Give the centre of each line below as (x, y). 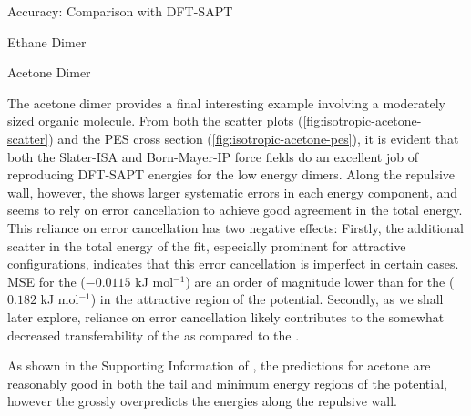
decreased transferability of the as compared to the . (154, 335)
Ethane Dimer (47, 41)
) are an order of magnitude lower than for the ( (320, 281)
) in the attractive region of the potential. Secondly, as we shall (267, 299)
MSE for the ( (46, 281)
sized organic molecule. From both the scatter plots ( (155, 121)
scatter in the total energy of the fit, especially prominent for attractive (207, 245)
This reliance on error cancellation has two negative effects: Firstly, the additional (235, 227)
